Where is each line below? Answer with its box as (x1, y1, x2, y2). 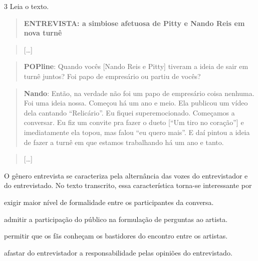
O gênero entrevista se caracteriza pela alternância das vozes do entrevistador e (4, 170, 248, 180)
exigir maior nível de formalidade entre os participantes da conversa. (4, 196, 214, 207)
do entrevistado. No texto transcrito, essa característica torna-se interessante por (4, 180, 252, 190)
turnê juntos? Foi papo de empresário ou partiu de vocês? (24, 70, 201, 81)
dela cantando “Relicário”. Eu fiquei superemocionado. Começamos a (24, 107, 235, 117)
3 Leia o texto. (4, 1, 49, 11)
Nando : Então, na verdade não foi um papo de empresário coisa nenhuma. (24, 87, 254, 98)
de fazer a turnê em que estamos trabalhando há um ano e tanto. (24, 136, 224, 147)
